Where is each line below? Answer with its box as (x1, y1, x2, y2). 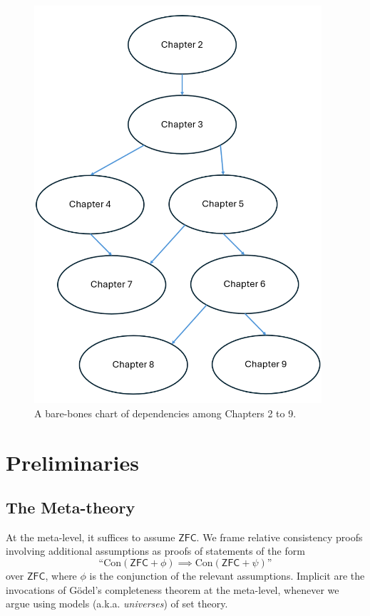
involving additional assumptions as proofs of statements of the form (6, 543, 305, 558)
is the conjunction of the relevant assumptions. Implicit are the (89, 568, 365, 583)
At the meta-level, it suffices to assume (6, 529, 175, 544)
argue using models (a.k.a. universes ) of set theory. (6, 596, 228, 611)
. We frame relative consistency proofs (196, 529, 363, 544)
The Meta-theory (6, 496, 135, 518)
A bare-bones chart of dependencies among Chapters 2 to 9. (34, 405, 297, 420)
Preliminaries (6, 447, 139, 476)
